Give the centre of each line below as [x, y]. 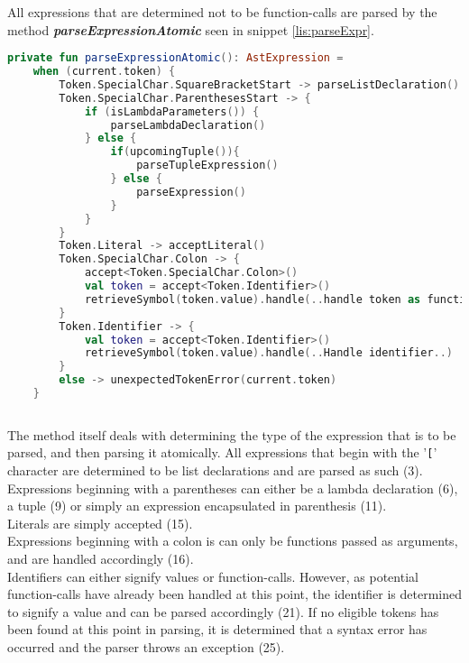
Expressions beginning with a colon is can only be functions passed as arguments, [233, 541]
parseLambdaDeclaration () [188, 125]
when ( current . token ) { [104, 72]
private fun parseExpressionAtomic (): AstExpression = [175, 58]
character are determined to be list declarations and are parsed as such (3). [215, 470]
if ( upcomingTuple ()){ [175, 152]
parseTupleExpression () [207, 166]
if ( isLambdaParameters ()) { [172, 111]
